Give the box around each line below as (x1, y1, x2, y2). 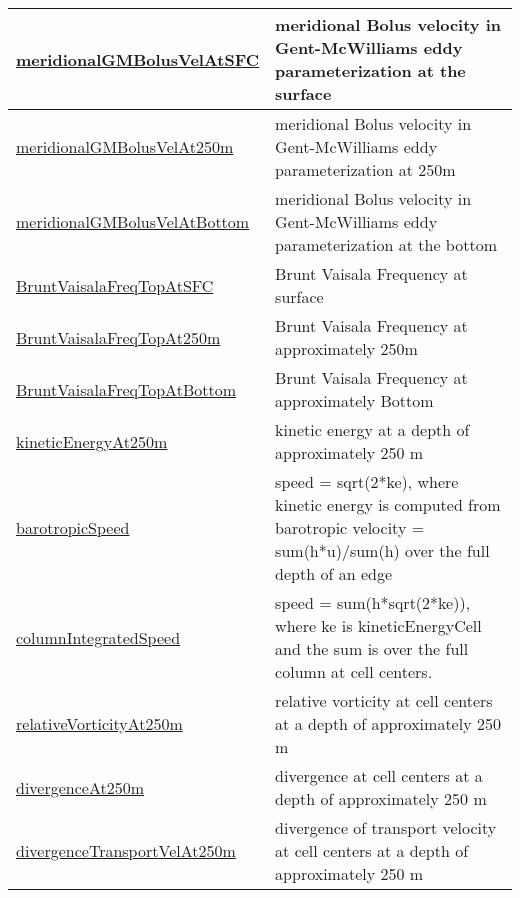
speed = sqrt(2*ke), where (275, 470, 459, 493)
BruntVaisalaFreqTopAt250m (16, 325, 221, 349)
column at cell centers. (275, 660, 433, 683)
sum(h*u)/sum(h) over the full (275, 539, 490, 562)
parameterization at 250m (275, 158, 456, 181)
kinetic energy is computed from (275, 493, 501, 516)
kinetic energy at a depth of (275, 418, 470, 441)
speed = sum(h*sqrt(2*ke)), (275, 591, 471, 614)
